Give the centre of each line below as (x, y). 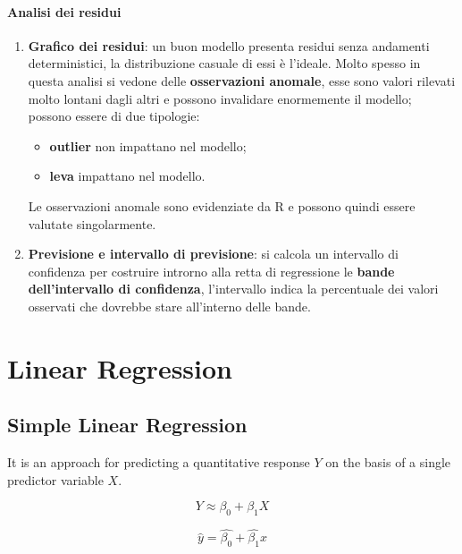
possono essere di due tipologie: (114, 116)
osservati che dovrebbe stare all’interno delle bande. (169, 306)
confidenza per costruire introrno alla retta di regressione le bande (211, 271)
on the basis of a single (388, 462)
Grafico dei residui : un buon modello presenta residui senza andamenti (229, 45)
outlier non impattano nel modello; (148, 145)
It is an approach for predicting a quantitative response (159, 462)
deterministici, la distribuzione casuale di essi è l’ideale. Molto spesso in (224, 63)
